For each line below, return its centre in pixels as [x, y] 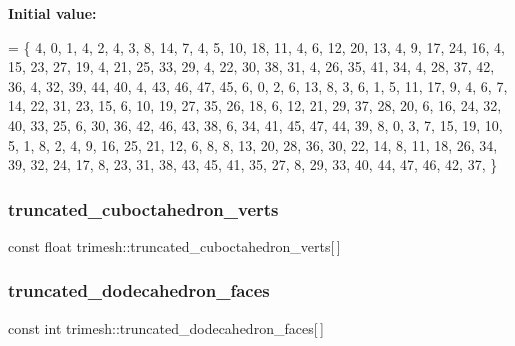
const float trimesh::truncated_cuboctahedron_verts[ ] [174, 245]
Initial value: [52, 13]
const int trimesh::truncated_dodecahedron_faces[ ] [166, 327]
